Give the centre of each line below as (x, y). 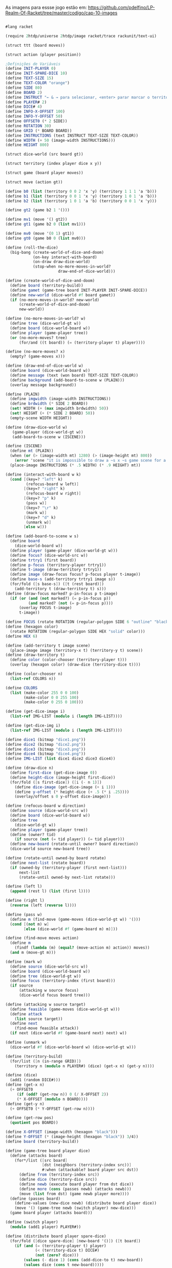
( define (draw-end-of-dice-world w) (44, 366)
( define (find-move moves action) (42, 938)
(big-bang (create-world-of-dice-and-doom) (57, 252)
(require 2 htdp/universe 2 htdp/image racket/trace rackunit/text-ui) (81, 36)
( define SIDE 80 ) (24, 88)
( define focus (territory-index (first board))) (63, 981)
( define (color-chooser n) (34, 674)
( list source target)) (39, 1019)
